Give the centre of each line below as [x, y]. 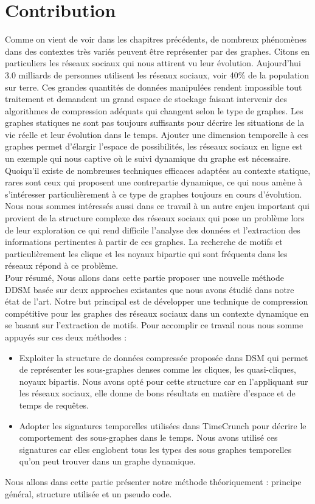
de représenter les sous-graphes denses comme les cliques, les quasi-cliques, [157, 369]
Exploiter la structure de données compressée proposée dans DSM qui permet [164, 357]
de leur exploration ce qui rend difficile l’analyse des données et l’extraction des [153, 230]
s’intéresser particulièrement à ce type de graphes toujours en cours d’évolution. [154, 194]
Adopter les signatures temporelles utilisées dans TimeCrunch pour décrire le [163, 425]
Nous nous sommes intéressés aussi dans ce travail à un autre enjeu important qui [157, 206]
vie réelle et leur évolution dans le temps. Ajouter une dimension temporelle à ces [157, 134]
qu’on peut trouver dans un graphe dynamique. [107, 461]
